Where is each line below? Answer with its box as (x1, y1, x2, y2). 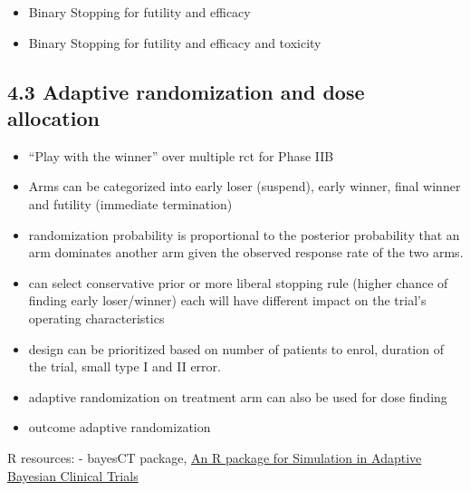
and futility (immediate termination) (28, 194, 233, 213)
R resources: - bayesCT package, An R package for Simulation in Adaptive (7, 448, 422, 467)
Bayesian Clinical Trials (7, 466, 139, 485)
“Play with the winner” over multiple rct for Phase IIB (28, 146, 334, 165)
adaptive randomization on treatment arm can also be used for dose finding (28, 387, 447, 406)
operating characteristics (28, 308, 165, 327)
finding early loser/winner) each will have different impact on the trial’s (28, 291, 427, 310)
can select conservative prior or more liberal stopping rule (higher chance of (28, 273, 448, 292)
